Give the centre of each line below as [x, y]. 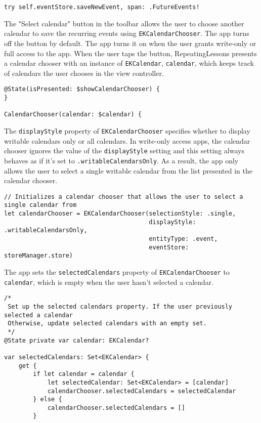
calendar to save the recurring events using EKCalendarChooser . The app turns [127, 33]
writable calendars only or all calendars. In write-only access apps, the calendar [127, 140]
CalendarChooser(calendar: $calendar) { [73, 115]
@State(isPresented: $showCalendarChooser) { [82, 89]
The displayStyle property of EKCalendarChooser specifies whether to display [127, 130]
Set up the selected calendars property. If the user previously [120, 306]
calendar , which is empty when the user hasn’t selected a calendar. [109, 282]
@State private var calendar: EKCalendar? [77, 340]
